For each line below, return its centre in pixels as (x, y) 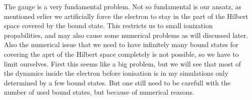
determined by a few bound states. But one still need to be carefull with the (117, 82)
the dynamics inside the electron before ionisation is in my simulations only (116, 73)
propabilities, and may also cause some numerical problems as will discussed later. (126, 35)
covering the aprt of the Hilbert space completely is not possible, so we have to (121, 54)
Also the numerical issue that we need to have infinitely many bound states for (121, 44)
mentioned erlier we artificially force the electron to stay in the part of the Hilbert (126, 16)
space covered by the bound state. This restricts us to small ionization (108, 25)
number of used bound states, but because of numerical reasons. (99, 92)
